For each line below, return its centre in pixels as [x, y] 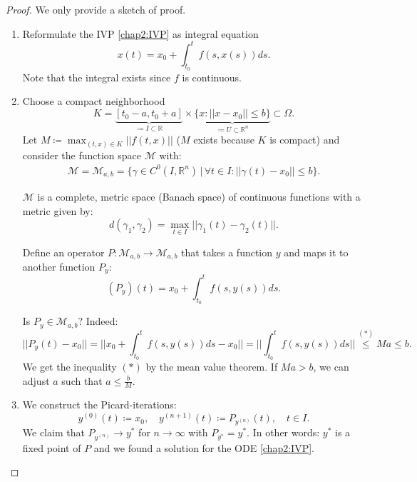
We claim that [53, 432]
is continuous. [212, 77]
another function [59, 267]
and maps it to [316, 252]
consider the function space [82, 155]
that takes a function [227, 252]
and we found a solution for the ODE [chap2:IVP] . [204, 447]
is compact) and [305, 140]
